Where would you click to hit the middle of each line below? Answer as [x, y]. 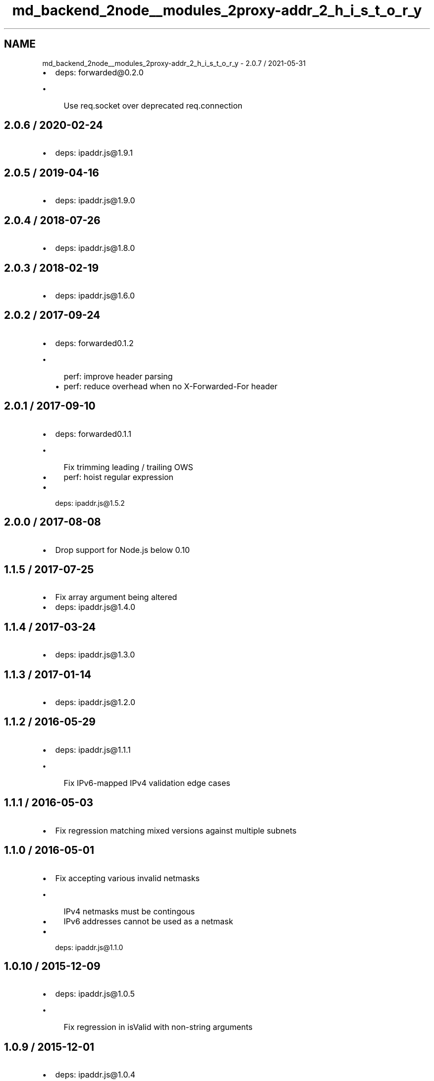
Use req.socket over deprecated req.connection [153, 105]
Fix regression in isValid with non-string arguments [158, 1027]
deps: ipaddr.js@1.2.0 [95, 702]
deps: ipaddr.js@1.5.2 [90, 503]
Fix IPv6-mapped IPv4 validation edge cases [147, 783]
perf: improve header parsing [118, 376]
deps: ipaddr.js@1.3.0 [95, 655]
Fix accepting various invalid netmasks [128, 878]
